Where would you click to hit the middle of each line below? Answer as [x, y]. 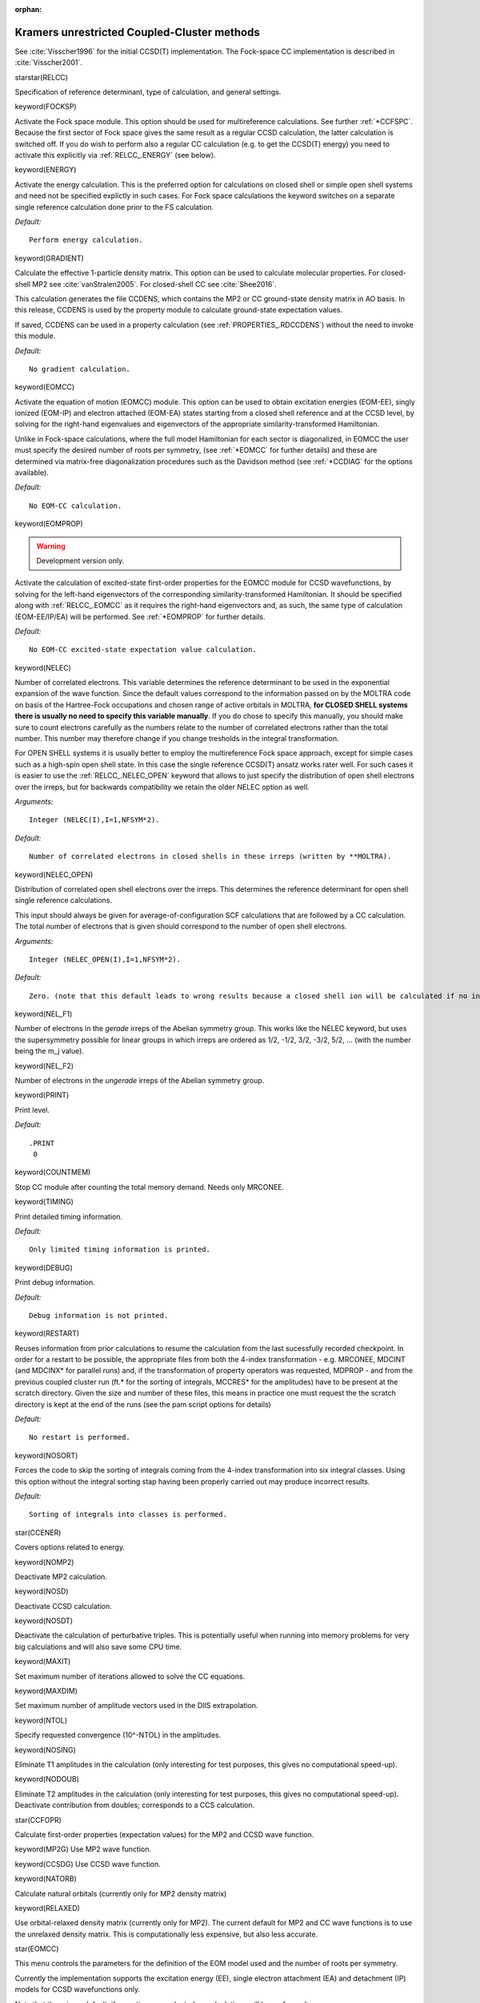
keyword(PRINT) [42, 1095]
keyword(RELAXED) [47, 1908]
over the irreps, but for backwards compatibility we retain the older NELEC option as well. [162, 787]
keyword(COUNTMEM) [53, 1172]
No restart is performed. [80, 1437]
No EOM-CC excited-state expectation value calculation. [143, 650]
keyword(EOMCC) [45, 387]
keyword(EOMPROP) [49, 524]
